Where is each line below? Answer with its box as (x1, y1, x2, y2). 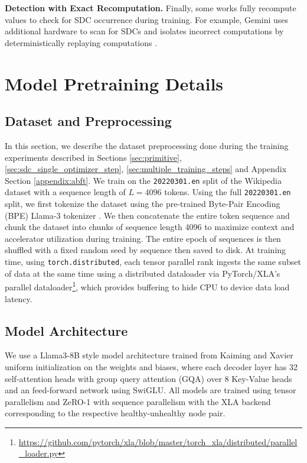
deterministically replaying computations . (5, 36, 158, 48)
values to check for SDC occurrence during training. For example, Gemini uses (5, 13, 289, 25)
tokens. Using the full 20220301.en (164, 186, 291, 198)
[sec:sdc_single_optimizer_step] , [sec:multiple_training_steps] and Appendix (5, 163, 287, 175)
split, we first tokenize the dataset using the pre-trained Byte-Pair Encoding (5, 197, 280, 210)
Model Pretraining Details (5, 71, 224, 95)
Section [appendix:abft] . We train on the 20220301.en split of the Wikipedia (5, 174, 282, 186)
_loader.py (18, 447, 58, 459)
